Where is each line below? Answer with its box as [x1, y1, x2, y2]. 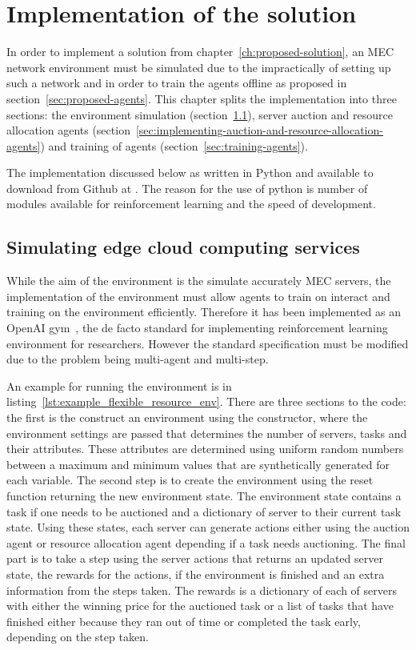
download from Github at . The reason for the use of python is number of [6, 179, 368, 196]
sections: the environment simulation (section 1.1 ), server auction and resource [6, 106, 393, 122]
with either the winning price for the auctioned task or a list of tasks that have [6, 597, 394, 614]
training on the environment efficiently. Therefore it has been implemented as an [6, 303, 402, 320]
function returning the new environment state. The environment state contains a [6, 487, 402, 504]
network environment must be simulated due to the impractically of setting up [6, 58, 391, 75]
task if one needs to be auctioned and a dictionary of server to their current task [6, 503, 402, 520]
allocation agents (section [6, 122, 130, 138]
